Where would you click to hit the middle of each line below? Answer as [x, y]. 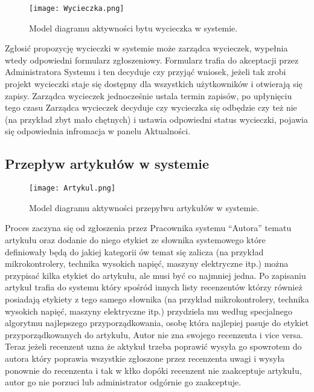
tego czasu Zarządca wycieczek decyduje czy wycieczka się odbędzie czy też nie [151, 107]
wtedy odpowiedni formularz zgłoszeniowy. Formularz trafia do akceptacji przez [152, 60]
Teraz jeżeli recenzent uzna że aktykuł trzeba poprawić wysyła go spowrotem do [153, 346]
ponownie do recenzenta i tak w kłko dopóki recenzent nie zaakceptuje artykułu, [153, 370]
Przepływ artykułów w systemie [107, 164]
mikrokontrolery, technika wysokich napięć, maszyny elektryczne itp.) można [147, 263]
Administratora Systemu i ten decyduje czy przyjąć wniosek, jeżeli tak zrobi [146, 72]
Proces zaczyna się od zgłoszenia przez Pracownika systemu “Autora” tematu [148, 228]
